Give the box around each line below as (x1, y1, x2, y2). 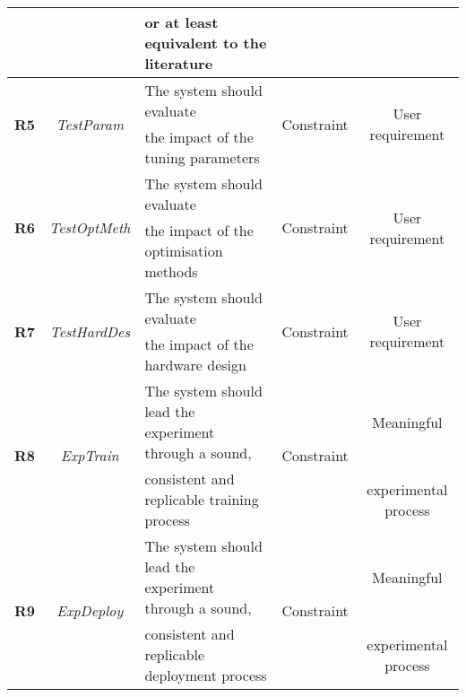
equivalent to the (144, 32, 267, 53)
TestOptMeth (49, 217, 131, 238)
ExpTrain (60, 445, 119, 466)
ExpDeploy (56, 600, 124, 621)
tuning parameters (144, 147, 260, 168)
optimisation (144, 240, 223, 261)
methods (144, 261, 198, 282)
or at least (144, 12, 219, 32)
